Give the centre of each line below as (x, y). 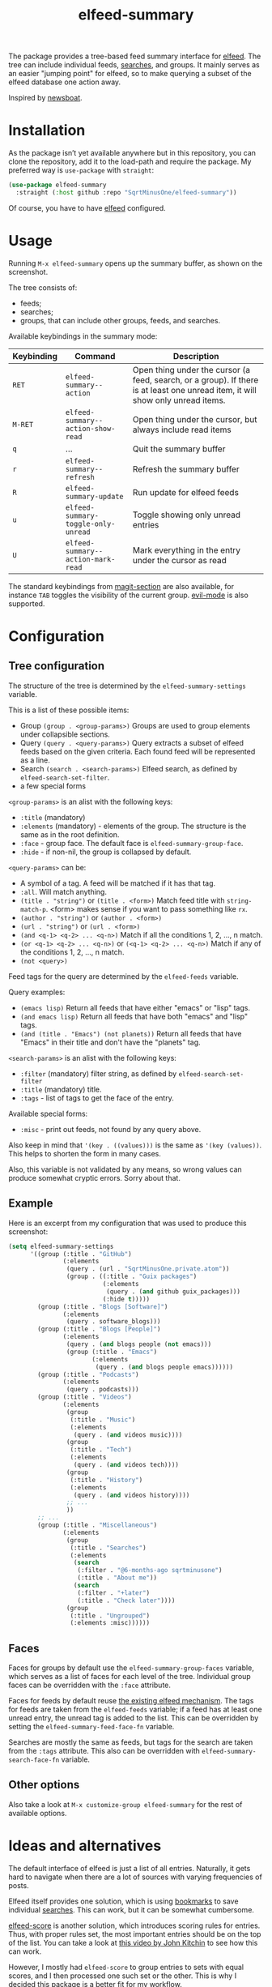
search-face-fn (34, 1760)
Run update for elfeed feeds (185, 492)
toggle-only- (90, 523)
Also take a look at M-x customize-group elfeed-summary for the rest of (125, 1804)
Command (95, 356)
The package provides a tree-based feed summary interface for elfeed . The (135, 56)
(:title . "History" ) (106, 1480)
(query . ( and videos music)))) (128, 1435)
